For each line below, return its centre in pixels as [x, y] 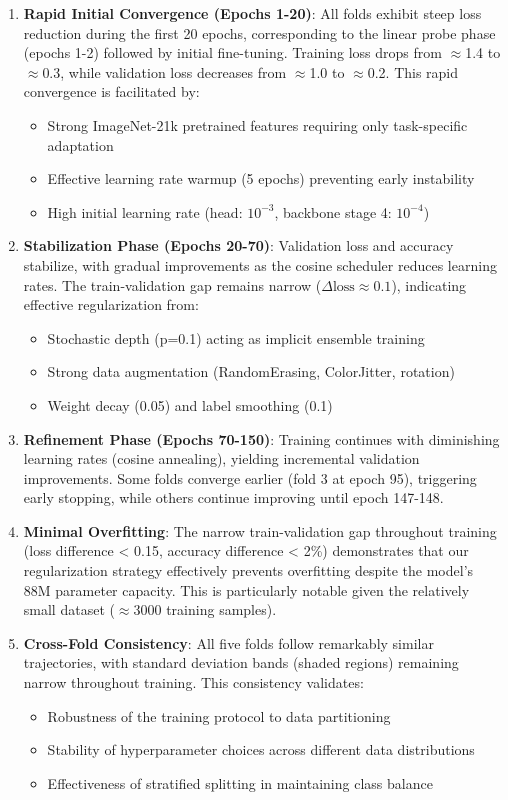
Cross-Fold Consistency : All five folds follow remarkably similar [228, 642]
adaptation [80, 144]
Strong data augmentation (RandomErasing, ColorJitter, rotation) [251, 371]
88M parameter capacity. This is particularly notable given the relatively [246, 589]
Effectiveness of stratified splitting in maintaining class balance [240, 782]
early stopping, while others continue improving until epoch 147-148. [233, 497]
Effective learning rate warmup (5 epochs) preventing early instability [261, 178]
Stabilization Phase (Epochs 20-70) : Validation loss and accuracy [238, 245]
